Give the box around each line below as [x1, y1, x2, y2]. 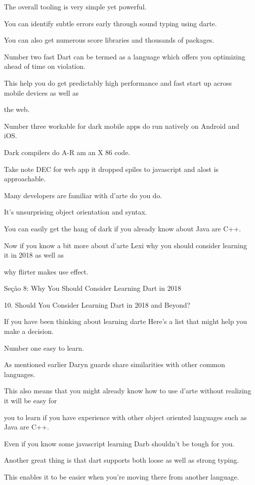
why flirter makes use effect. [4, 266, 88, 276]
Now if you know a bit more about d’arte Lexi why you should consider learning [4, 240, 247, 250]
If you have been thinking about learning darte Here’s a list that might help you [4, 316, 247, 326]
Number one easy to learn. [4, 342, 84, 353]
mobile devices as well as [4, 87, 79, 98]
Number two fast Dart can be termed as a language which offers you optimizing [4, 51, 246, 61]
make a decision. [4, 326, 54, 336]
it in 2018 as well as [4, 250, 64, 260]
